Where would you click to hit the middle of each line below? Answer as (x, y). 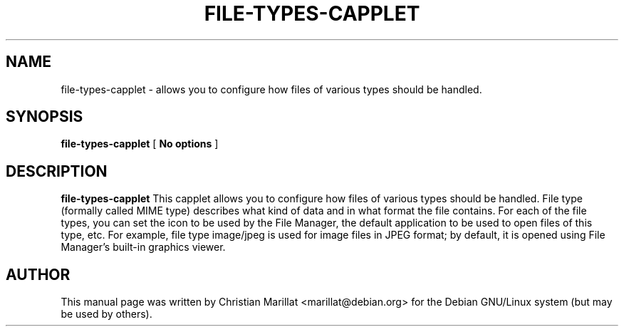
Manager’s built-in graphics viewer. (143, 247)
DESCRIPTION (57, 171)
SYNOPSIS (45, 117)
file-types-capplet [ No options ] (140, 144)
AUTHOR (38, 274)
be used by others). (106, 314)
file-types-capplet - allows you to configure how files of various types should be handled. (271, 89)
